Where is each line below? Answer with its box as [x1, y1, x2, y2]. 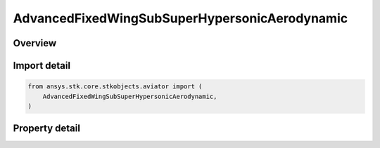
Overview [13, 37, 57, 49]
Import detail [13, 60, 70, 72]
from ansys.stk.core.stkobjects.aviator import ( [27, 83, 203, 90]
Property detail [13, 123, 81, 135]
